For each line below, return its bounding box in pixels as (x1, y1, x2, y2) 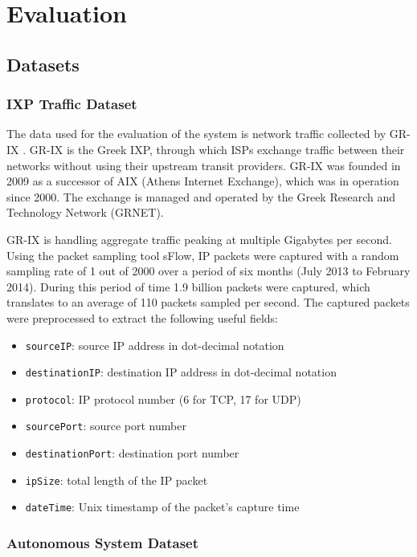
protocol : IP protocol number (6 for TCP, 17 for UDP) (25, 390, 301, 407)
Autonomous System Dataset (6, 533, 199, 553)
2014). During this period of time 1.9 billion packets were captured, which (6, 278, 370, 295)
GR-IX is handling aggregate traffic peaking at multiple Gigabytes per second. (6, 230, 392, 247)
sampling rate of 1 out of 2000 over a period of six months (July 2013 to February (6, 262, 411, 279)
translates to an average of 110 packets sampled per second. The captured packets (6, 294, 410, 311)
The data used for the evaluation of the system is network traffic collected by (6, 125, 386, 142)
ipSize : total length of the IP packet (25, 471, 208, 488)
